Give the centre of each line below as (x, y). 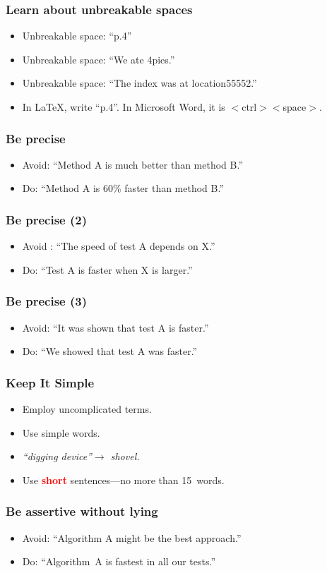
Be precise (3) (47, 301)
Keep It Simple (50, 382)
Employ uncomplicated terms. (87, 409)
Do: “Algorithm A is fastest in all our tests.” (119, 561)
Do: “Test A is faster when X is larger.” (107, 269)
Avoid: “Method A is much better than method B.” (132, 164)
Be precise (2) (47, 219)
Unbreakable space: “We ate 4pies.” (99, 59)
